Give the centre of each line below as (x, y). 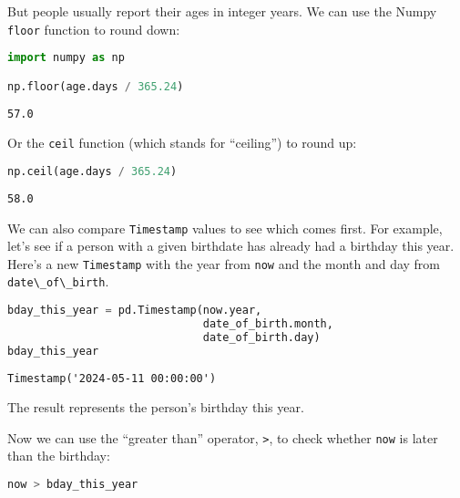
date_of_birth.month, (268, 323)
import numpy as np (66, 58)
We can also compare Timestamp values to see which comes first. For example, (225, 228)
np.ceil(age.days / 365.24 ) (92, 171)
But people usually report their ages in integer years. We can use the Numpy (222, 11)
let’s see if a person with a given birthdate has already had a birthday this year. (231, 246)
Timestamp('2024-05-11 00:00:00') (112, 378)
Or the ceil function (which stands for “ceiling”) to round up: (182, 143)
